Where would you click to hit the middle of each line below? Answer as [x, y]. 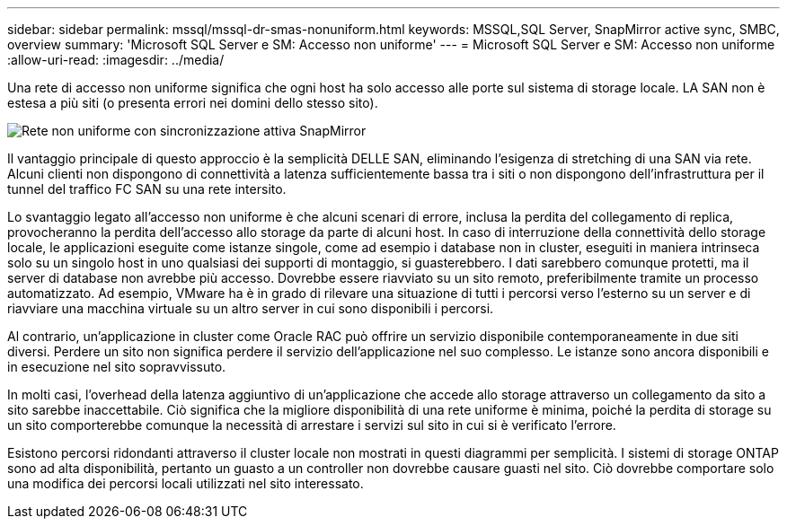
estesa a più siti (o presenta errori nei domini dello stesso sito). [193, 103]
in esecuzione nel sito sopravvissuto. [117, 367]
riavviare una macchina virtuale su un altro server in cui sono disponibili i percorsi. [251, 308]
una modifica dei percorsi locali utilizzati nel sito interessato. [186, 483]
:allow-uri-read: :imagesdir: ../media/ [116, 60]
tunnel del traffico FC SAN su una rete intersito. [147, 189]
